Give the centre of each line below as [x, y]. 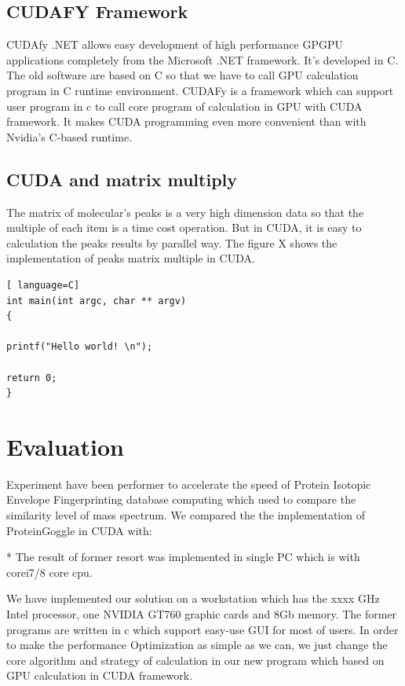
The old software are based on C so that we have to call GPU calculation [182, 75]
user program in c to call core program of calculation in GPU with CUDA [184, 106]
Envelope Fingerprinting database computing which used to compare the [181, 499]
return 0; [32, 378]
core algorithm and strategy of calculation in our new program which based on [195, 660]
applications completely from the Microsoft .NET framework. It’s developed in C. [202, 59]
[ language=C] [43, 285]
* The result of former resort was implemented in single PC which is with [183, 557]
